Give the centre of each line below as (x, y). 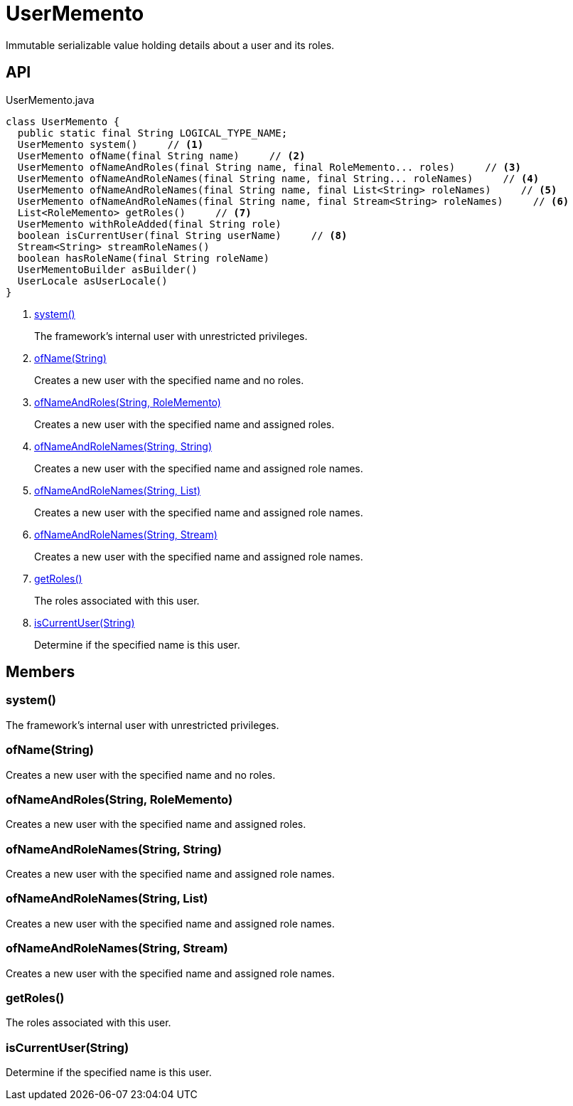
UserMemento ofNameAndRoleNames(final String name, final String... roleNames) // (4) (278, 178)
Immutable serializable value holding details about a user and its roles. (170, 45)
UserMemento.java (50, 100)
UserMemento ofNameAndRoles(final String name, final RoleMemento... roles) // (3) (269, 167)
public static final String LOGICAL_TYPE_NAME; (152, 133)
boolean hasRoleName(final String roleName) (143, 258)
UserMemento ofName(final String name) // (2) (161, 155)
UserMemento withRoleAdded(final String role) (149, 224)
